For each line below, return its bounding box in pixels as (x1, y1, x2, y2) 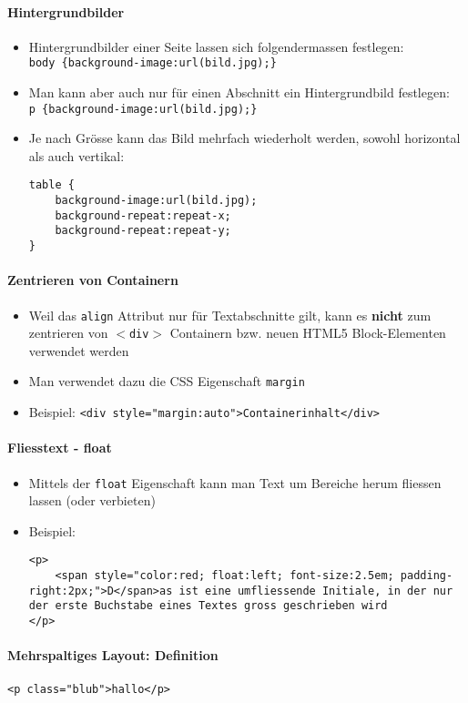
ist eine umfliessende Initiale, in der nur (178, 584, 453, 597)
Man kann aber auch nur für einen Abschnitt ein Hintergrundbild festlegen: (28, 83, 450, 102)
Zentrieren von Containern (7, 270, 178, 290)
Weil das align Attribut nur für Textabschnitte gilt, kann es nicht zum (28, 305, 432, 324)
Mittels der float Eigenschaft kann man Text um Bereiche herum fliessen (28, 473, 442, 492)
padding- (400, 569, 453, 583)
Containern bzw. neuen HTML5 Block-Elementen (169, 323, 446, 342)
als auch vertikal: (28, 146, 125, 165)
